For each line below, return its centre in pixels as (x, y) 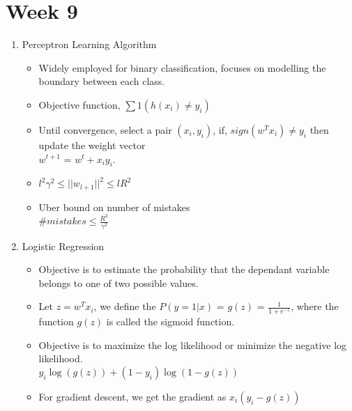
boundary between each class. (102, 81)
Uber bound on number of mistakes (114, 207)
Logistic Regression (63, 246)
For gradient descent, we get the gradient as (132, 396)
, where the (315, 306)
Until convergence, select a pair (105, 129)
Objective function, (79, 104)
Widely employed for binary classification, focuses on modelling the (182, 67)
